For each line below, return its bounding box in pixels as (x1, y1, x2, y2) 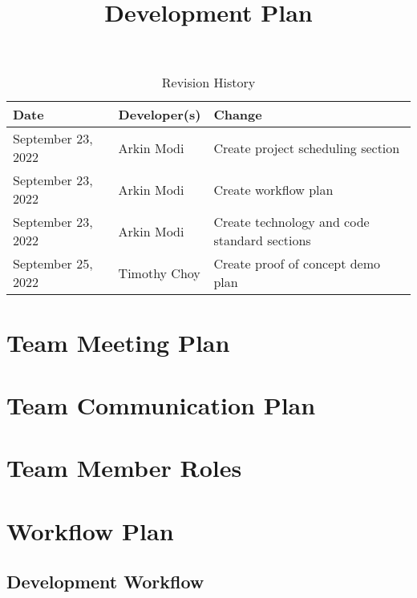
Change (213, 105, 262, 124)
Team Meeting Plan (6, 325, 230, 358)
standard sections (213, 231, 311, 250)
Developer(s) (118, 105, 201, 124)
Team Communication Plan (6, 388, 316, 421)
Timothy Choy (118, 263, 200, 282)
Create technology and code (213, 212, 370, 232)
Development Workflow (6, 569, 204, 594)
